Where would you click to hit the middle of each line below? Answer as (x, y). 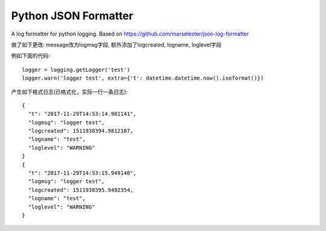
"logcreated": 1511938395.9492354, (81, 190)
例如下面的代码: (31, 56)
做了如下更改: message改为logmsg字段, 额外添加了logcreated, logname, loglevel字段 (116, 45)
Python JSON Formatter (72, 16)
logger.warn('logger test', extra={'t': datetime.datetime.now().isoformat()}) (143, 78)
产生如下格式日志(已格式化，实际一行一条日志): (69, 92)
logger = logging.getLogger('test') (76, 70)
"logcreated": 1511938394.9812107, (81, 131)
